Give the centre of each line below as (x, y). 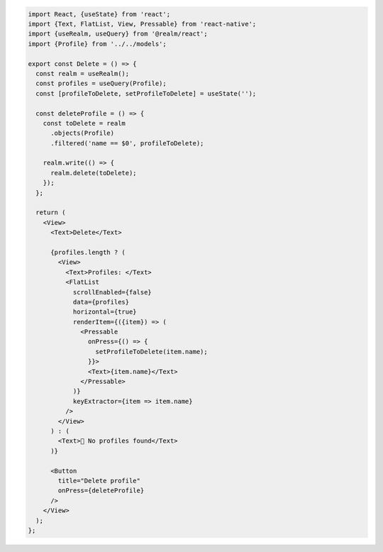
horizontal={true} (105, 312)
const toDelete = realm (84, 123)
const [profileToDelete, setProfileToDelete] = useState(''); (146, 93)
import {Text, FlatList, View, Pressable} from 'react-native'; (142, 24)
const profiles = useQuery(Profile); (101, 84)
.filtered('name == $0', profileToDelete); (127, 143)
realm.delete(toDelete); (94, 173)
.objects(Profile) (83, 133)
